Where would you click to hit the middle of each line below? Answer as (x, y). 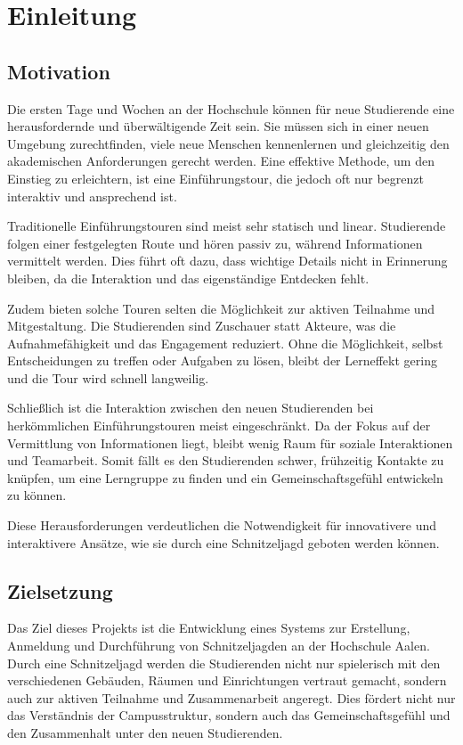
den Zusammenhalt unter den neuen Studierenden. (145, 733)
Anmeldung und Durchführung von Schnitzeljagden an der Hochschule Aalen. (219, 646)
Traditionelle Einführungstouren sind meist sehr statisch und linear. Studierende (227, 226)
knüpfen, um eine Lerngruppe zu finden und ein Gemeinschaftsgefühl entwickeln (225, 477)
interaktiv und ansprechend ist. (92, 196)
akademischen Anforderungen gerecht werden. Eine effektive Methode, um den (221, 161)
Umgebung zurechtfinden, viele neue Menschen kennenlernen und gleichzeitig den (228, 143)
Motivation (59, 71)
